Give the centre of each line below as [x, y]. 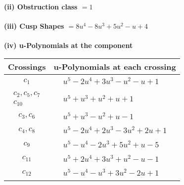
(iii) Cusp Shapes [34, 26]
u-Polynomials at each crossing [115, 66]
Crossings [27, 66]
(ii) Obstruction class [41, 6]
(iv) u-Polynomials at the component [69, 45]
